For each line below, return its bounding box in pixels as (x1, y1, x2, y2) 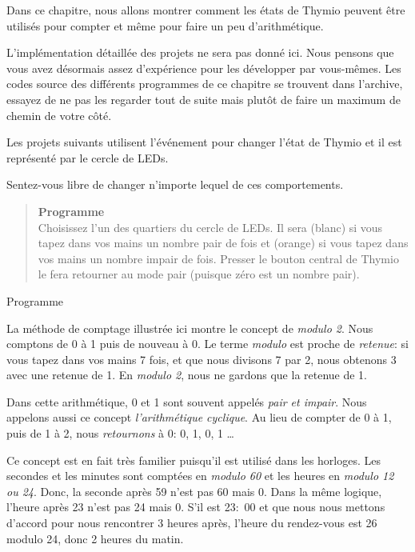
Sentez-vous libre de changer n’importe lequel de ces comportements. (6, 176, 344, 193)
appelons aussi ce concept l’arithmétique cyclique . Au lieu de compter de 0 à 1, (6, 409, 392, 426)
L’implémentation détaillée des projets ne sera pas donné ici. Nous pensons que (6, 44, 394, 61)
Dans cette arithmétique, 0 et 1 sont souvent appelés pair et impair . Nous (6, 393, 367, 410)
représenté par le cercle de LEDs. (6, 149, 169, 166)
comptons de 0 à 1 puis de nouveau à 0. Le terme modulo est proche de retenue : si (6, 335, 409, 352)
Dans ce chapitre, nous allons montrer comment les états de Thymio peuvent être (6, 2, 405, 18)
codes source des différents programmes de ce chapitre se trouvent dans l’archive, (6, 75, 403, 92)
